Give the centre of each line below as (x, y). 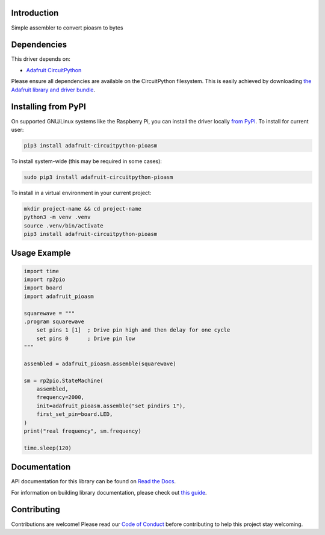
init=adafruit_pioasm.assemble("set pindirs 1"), (111, 406)
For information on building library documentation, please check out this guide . (109, 492)
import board (43, 288)
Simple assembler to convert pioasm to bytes (67, 28)
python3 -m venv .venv (57, 217)
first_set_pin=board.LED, (75, 414)
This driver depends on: (41, 59)
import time (42, 271)
